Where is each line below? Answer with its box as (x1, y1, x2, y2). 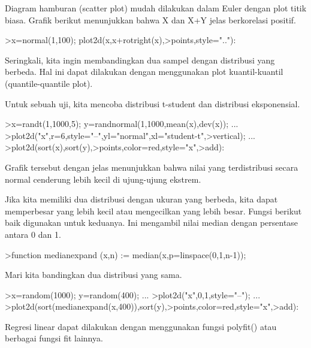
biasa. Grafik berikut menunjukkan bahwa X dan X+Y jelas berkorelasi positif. (5, 13, 296, 26)
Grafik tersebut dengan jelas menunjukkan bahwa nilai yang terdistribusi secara (5, 161, 298, 173)
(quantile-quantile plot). (5, 77, 93, 89)
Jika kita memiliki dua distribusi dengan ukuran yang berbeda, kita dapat (5, 193, 278, 205)
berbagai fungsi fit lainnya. (5, 332, 103, 344)
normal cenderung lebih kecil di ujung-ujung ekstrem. (5, 173, 201, 185)
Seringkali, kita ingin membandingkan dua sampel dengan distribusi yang (5, 53, 275, 66)
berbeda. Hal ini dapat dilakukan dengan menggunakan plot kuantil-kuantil (5, 65, 283, 78)
